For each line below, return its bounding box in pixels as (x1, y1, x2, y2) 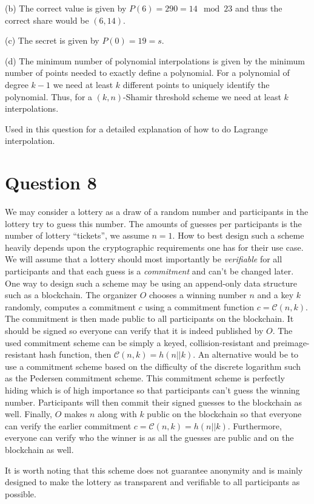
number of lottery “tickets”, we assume (5, 229, 149, 242)
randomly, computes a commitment (5, 300, 136, 313)
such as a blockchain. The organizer (5, 288, 137, 301)
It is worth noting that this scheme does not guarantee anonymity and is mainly (5, 463, 303, 476)
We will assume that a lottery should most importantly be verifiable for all (5, 253, 282, 265)
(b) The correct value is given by (5, 2, 127, 14)
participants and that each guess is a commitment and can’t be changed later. (5, 265, 294, 278)
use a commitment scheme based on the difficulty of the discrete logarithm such (5, 359, 301, 372)
